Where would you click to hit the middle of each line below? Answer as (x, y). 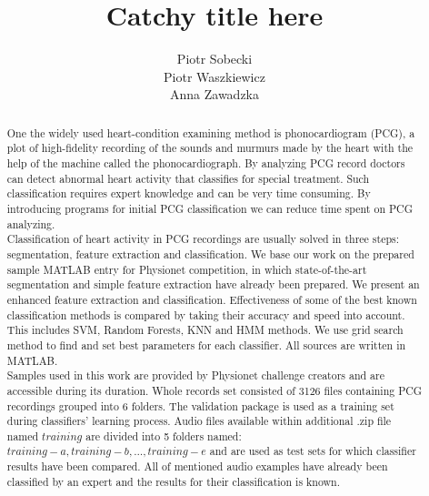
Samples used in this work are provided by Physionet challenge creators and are (196, 375)
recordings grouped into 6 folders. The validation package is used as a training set (200, 405)
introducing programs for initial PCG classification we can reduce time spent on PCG (210, 208)
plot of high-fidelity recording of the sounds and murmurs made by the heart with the (210, 148)
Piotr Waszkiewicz (214, 76)
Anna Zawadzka (214, 94)
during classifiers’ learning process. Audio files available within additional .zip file (199, 421)
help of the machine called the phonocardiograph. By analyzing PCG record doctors (206, 163)
